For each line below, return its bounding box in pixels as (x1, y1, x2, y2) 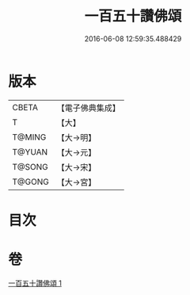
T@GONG (12, 176, 49, 187)
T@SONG (12, 161, 49, 172)
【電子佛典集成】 (56, 102, 120, 113)
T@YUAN (12, 146, 48, 157)
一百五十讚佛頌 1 (8, 278, 62, 288)
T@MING (12, 132, 47, 143)
